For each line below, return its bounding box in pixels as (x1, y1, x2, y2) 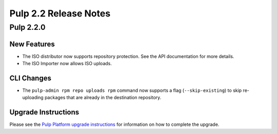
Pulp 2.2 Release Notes (9, 8, 111, 19)
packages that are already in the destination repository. (44, 94, 162, 101)
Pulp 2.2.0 (9, 23, 46, 32)
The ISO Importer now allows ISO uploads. (22, 61, 112, 67)
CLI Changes (9, 73, 51, 82)
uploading (22, 94, 44, 101)
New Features (9, 40, 55, 48)
